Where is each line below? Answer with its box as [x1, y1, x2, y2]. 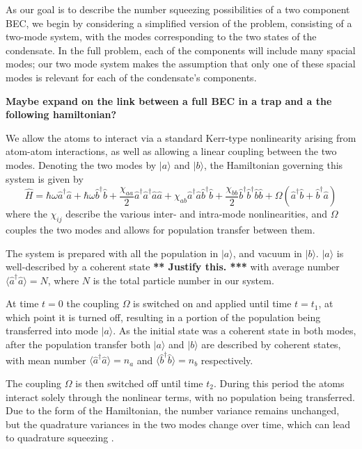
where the [6, 206, 47, 221]
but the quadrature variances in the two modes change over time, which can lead [6, 416, 350, 431]
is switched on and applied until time [133, 296, 292, 311]
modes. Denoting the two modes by [6, 157, 157, 172]
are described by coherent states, [201, 337, 341, 352]
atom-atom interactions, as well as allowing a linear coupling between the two [6, 144, 337, 158]
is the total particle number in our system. [93, 272, 274, 287]
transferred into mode [6, 323, 98, 338]
